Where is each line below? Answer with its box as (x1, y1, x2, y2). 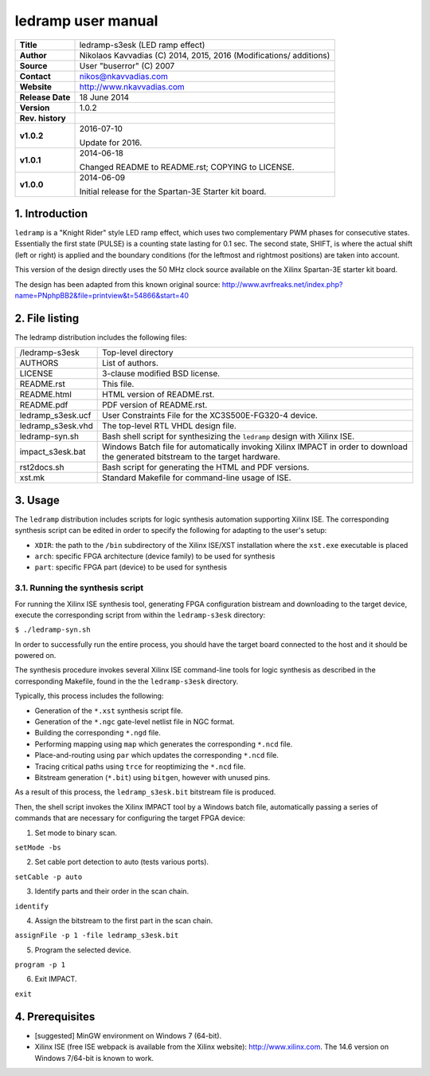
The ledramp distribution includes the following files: (14, 332, 187, 342)
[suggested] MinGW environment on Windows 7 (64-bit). (34, 1031, 222, 1040)
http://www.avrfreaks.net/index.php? (221, 279, 343, 289)
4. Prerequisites (14, 1010, 96, 1023)
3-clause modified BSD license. (102, 368, 221, 379)
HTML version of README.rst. (102, 389, 215, 400)
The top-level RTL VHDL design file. (102, 420, 236, 432)
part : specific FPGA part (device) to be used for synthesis (34, 562, 227, 572)
